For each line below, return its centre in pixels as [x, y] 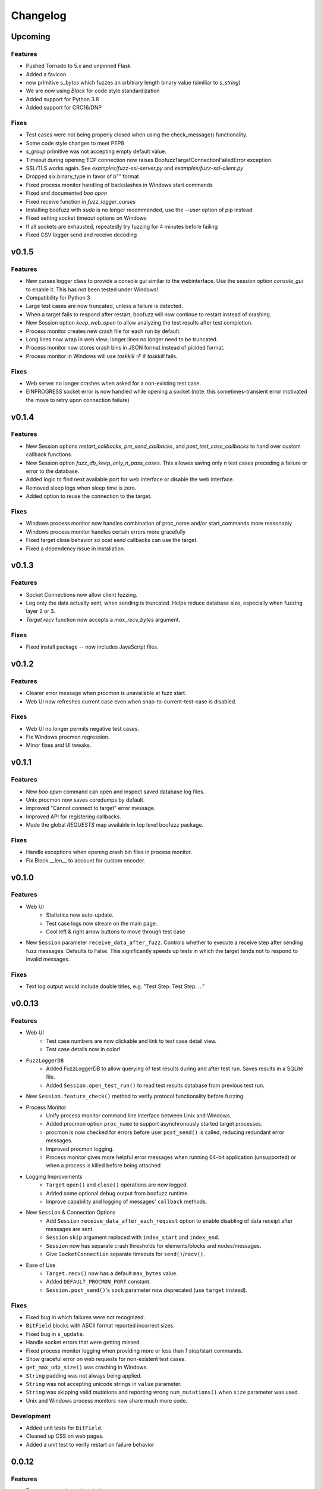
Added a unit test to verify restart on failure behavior [90, 1444]
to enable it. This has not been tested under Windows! [92, 289]
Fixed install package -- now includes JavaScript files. [92, 647]
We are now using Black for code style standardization [93, 91]
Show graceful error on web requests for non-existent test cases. [106, 1359]
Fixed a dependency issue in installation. [75, 549]
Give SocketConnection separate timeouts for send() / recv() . [125, 1254]
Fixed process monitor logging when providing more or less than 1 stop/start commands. [134, 1351]
